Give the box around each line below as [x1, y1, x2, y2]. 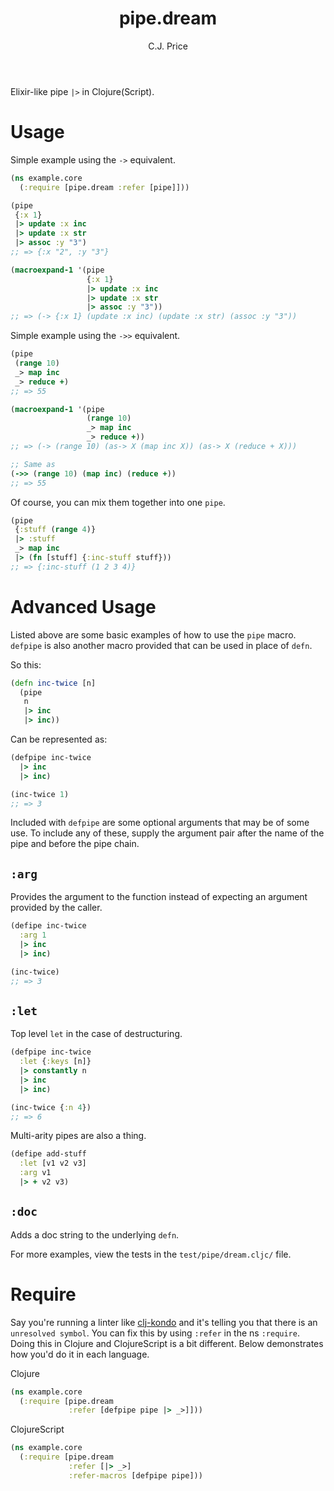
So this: [10, 658, 42, 671]
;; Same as [10, 459, 56, 469]
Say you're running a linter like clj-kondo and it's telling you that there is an [10, 1316, 318, 1328]
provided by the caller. [10, 902, 103, 914]
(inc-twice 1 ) [10, 789, 70, 799]
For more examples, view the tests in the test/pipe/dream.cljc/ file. [10, 1248, 292, 1260]
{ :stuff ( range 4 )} [14, 525, 97, 535]
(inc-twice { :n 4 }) [10, 1102, 92, 1112]
